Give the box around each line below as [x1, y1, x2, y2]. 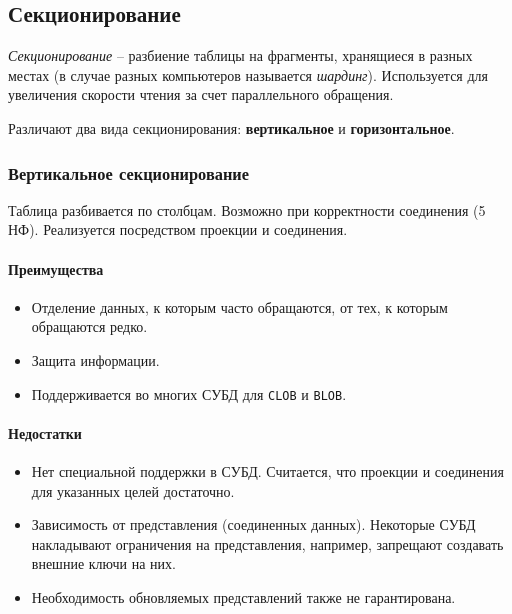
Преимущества [8, 258, 104, 279]
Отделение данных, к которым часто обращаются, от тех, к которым [31, 296, 448, 317]
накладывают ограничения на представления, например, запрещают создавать [31, 533, 504, 554]
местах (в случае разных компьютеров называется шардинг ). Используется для [8, 64, 488, 85]
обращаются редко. [31, 316, 148, 337]
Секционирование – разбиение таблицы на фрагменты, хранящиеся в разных [8, 45, 473, 66]
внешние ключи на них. [31, 553, 176, 574]
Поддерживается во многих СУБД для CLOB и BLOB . [31, 383, 347, 404]
